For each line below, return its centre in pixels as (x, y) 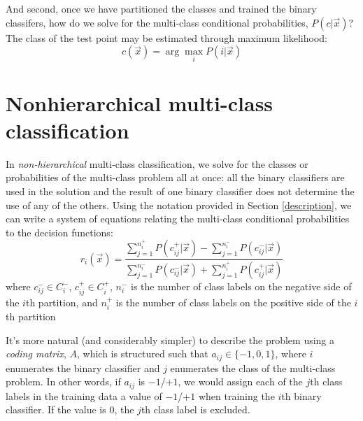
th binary (301, 395)
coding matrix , (36, 354)
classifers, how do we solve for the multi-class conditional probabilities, (157, 22)
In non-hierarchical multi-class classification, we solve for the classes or (157, 163)
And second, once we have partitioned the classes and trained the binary (161, 8)
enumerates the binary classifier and (83, 368)
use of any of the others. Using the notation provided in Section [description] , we (179, 205)
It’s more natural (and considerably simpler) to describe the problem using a (170, 340)
